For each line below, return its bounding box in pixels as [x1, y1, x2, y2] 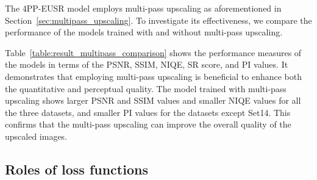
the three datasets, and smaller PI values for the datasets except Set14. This [5, 106, 291, 118]
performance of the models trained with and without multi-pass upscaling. [5, 26, 283, 38]
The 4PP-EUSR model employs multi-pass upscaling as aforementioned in [5, 2, 282, 14]
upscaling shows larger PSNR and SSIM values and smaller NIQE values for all [5, 94, 301, 107]
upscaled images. [5, 129, 68, 142]
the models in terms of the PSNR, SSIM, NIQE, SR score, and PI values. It [5, 58, 288, 71]
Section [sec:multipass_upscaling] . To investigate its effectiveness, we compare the [5, 13, 312, 26]
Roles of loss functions [5, 159, 148, 178]
